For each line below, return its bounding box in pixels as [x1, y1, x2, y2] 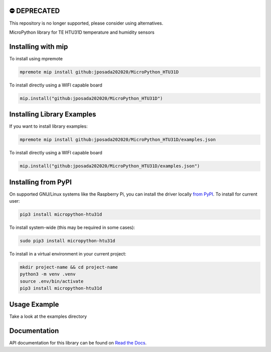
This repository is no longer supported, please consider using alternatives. [9, 20, 163, 26]
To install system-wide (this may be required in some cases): [9, 224, 135, 231]
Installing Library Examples [9, 110, 96, 119]
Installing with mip [9, 42, 68, 51]
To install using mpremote [9, 55, 63, 61]
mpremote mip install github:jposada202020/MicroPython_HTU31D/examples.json [20, 137, 216, 143]
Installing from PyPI [9, 178, 72, 186]
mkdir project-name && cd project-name [20, 265, 118, 270]
